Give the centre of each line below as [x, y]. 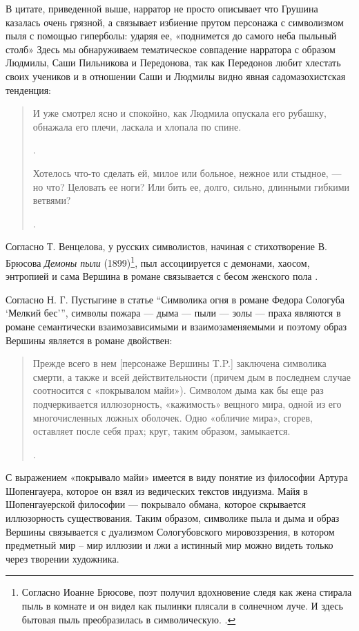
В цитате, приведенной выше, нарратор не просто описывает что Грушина [162, 8]
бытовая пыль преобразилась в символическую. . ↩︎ [129, 619]
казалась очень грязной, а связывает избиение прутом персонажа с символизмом [175, 22]
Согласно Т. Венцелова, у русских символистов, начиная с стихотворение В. [166, 246]
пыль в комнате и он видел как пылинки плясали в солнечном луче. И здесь [182, 606]
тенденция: [28, 90]
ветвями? [52, 200]
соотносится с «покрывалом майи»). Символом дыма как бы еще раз [178, 390]
